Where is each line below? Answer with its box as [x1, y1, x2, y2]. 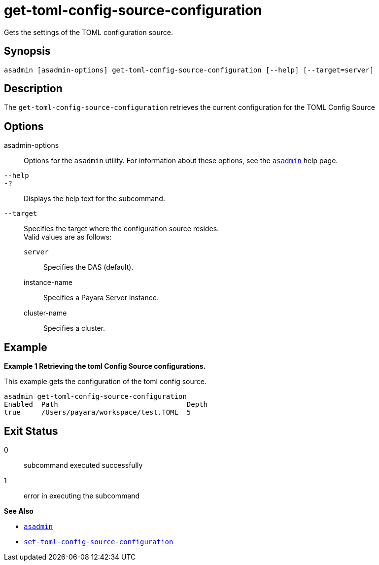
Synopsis [4, 45, 51, 58]
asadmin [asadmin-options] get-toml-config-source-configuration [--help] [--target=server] [4, 66, 374, 74]
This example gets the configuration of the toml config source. [4, 377, 207, 386]
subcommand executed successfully [24, 460, 143, 469]
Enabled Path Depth [4, 400, 208, 409]
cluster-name [24, 309, 67, 318]
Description [4, 82, 63, 95]
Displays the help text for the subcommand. [24, 194, 165, 203]
